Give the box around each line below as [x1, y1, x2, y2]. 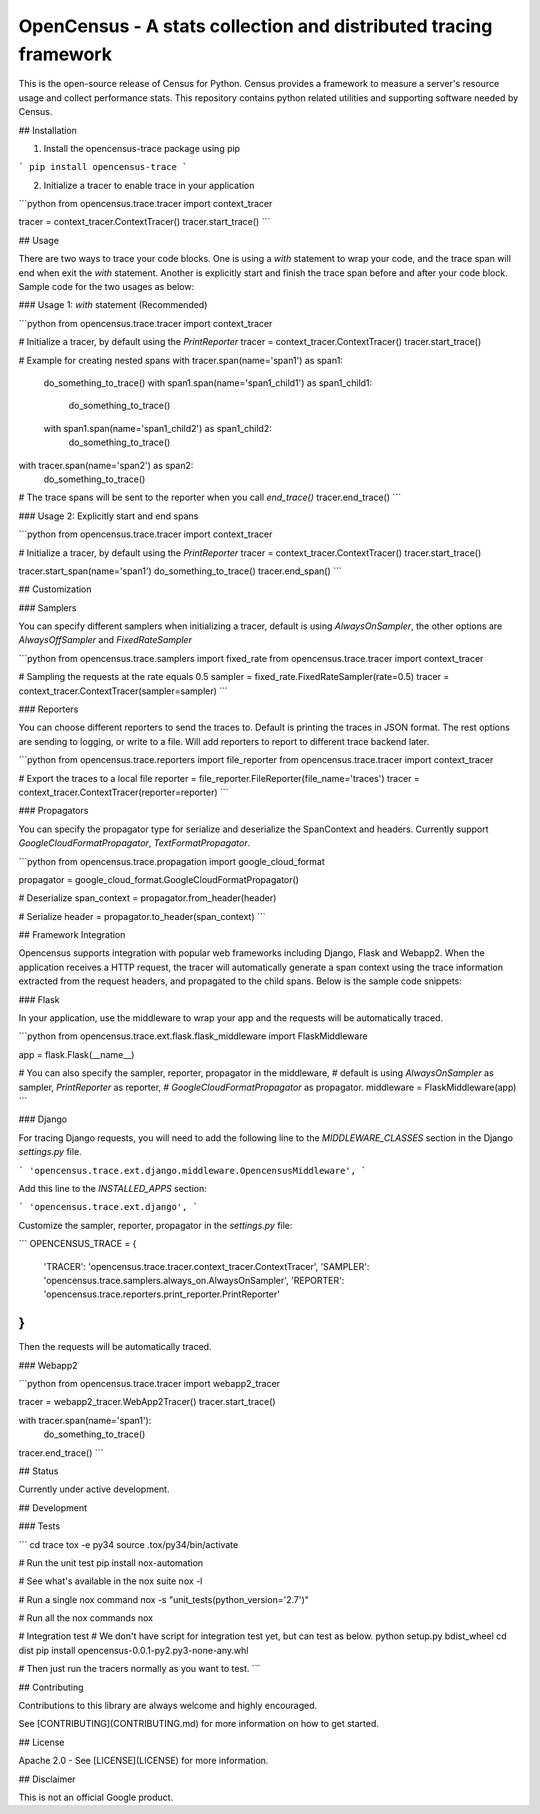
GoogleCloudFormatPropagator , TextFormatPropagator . [18, 837, 251, 849]
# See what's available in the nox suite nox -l [18, 1575, 203, 1587]
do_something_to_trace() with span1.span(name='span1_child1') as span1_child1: [43, 376, 373, 389]
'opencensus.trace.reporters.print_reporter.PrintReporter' [43, 1288, 280, 1300]
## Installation [18, 124, 77, 136]
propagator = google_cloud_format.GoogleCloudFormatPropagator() [18, 873, 300, 885]
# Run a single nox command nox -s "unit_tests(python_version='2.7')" [18, 1593, 310, 1605]
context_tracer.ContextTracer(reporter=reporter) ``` [18, 786, 229, 798]
